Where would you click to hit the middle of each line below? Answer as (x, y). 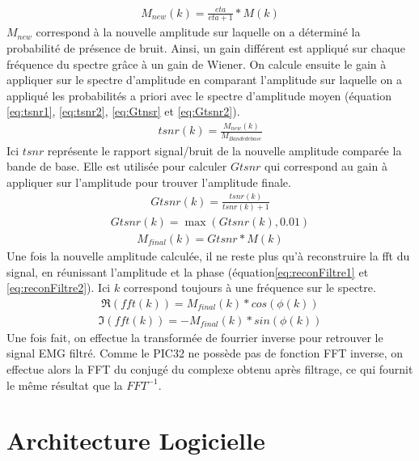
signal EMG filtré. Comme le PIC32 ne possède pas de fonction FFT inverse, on (205, 353)
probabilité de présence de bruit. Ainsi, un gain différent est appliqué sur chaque (206, 47)
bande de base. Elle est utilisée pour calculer (117, 166)
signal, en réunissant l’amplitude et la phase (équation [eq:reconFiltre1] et (188, 271)
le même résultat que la (65, 385)
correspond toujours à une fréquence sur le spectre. (250, 288)
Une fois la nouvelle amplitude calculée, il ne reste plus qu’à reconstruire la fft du (208, 256)
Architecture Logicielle (136, 440)
